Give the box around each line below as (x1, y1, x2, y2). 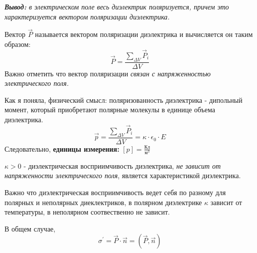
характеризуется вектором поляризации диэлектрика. (4, 11, 170, 21)
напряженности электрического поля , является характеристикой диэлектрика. (4, 170, 241, 181)
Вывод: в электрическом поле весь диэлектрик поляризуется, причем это (4, 1, 229, 11)
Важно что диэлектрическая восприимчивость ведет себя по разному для (4, 187, 226, 197)
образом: (4, 39, 31, 49)
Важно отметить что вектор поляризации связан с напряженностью (4, 68, 211, 78)
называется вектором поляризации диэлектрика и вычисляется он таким (35, 29, 253, 39)
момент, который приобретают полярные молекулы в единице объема (4, 104, 216, 115)
